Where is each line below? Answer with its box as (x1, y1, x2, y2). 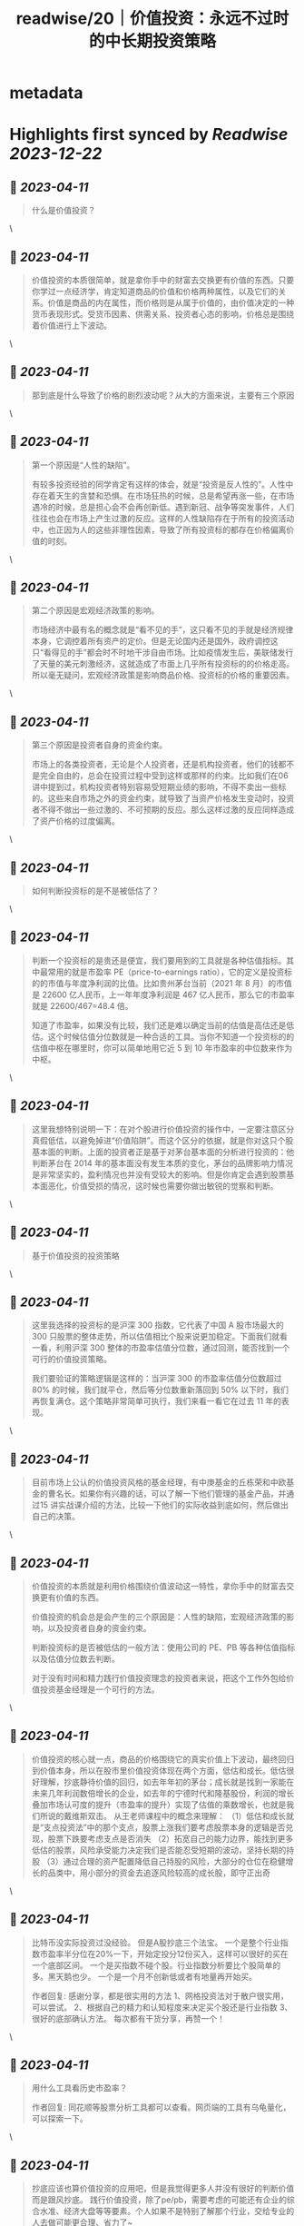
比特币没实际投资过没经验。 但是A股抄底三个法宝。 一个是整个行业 (31, 1936, 281, 1948)
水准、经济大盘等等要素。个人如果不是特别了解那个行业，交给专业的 (39, 2206, 295, 2217)
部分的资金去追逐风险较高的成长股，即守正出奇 (94, 1867, 270, 1878)
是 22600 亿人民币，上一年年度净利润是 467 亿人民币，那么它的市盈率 (31, 989, 295, 1000)
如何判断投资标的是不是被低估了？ (31, 885, 160, 896)
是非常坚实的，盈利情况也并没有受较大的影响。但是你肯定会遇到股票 (31, 1169, 287, 1180)
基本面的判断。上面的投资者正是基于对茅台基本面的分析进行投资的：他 (31, 1146, 295, 1157)
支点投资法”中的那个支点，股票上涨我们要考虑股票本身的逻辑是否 (43, 1822, 286, 1833)
